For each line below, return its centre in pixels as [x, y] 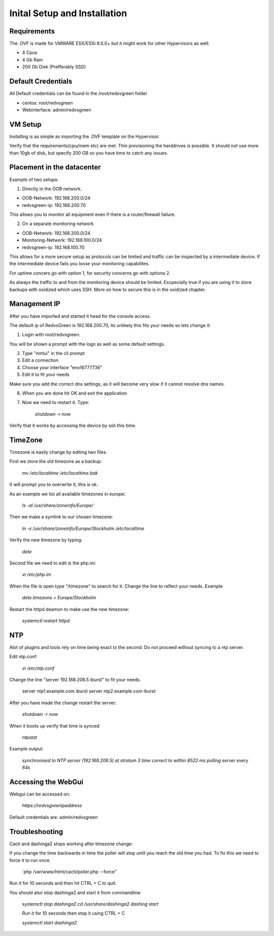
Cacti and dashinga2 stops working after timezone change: [71, 844]
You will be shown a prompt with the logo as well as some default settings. [87, 344]
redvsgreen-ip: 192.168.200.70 [54, 205]
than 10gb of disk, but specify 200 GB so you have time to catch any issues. [89, 153]
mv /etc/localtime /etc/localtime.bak [60, 473]
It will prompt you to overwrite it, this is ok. [54, 485]
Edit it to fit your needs [46, 375]
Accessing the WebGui [46, 782]
